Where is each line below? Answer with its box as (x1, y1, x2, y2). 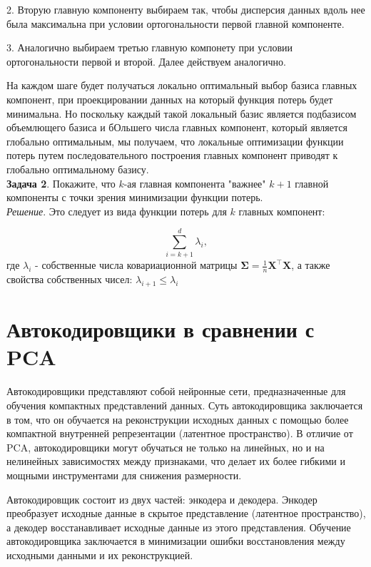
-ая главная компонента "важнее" (123, 175, 266, 190)
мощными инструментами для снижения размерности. (6, 467, 242, 482)
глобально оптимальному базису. (6, 161, 149, 176)
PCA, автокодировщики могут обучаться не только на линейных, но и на (6, 439, 325, 454)
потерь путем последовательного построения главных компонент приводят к (6, 148, 338, 163)
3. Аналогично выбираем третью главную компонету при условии (6, 40, 293, 55)
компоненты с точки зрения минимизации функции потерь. (6, 190, 263, 205)
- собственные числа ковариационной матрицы (35, 257, 238, 272)
